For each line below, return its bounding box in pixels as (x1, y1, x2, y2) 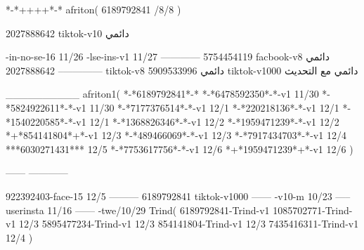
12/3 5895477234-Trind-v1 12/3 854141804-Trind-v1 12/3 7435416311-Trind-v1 (19, 216, 359, 231)
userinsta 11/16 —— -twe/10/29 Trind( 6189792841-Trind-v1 (6, 202, 270, 217)
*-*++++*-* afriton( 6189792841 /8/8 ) (6, 2, 181, 16)
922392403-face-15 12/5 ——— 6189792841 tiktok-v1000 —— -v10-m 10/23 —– (6, 188, 351, 203)
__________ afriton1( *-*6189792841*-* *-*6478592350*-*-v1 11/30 (6, 86, 319, 101)
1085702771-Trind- (273, 202, 353, 217)
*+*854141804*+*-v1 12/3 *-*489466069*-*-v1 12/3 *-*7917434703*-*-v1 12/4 (6, 128, 346, 143)
